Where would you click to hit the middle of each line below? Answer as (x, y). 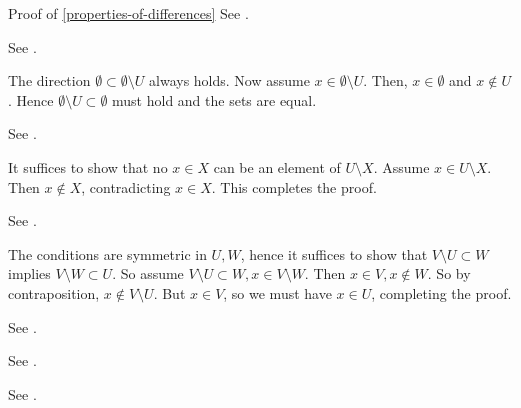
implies (29, 273)
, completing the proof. (441, 292)
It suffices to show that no (88, 166)
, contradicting (126, 186)
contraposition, (54, 292)
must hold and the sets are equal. (214, 99)
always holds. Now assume (229, 80)
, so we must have (277, 292)
